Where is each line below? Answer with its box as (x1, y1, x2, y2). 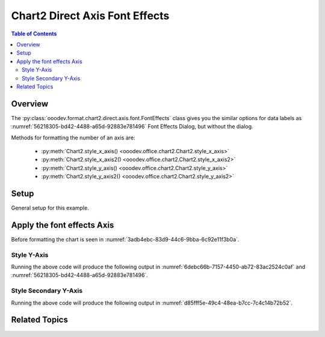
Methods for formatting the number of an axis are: (11, 134, 135, 141)
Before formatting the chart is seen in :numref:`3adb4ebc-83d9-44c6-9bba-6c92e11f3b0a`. (11, 235, 240, 243)
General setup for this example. (11, 204, 90, 211)
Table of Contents (11, 30, 57, 37)
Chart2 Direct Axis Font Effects (11, 9, 170, 22)
